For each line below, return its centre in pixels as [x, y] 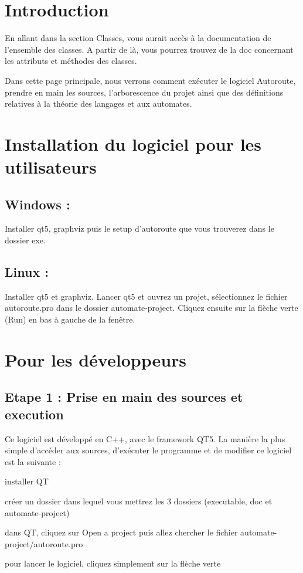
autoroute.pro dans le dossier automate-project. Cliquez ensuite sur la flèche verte [151, 308]
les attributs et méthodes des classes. [71, 61]
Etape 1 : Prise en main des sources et [124, 397]
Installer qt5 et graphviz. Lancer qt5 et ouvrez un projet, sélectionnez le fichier [146, 296]
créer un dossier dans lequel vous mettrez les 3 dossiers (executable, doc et [139, 501]
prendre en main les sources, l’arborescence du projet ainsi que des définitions [144, 92]
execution [34, 414]
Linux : [27, 272]
